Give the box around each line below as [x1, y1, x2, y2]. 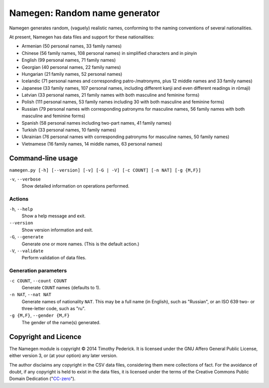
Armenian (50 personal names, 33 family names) [21, 43, 122, 49]
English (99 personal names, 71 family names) [21, 57, 116, 63]
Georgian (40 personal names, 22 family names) [21, 64, 121, 70]
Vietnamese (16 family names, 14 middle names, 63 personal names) [21, 141, 163, 147]
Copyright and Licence [9, 332, 82, 341]
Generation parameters [9, 267, 67, 274]
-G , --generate [9, 234, 44, 240]
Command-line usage [9, 154, 78, 162]
